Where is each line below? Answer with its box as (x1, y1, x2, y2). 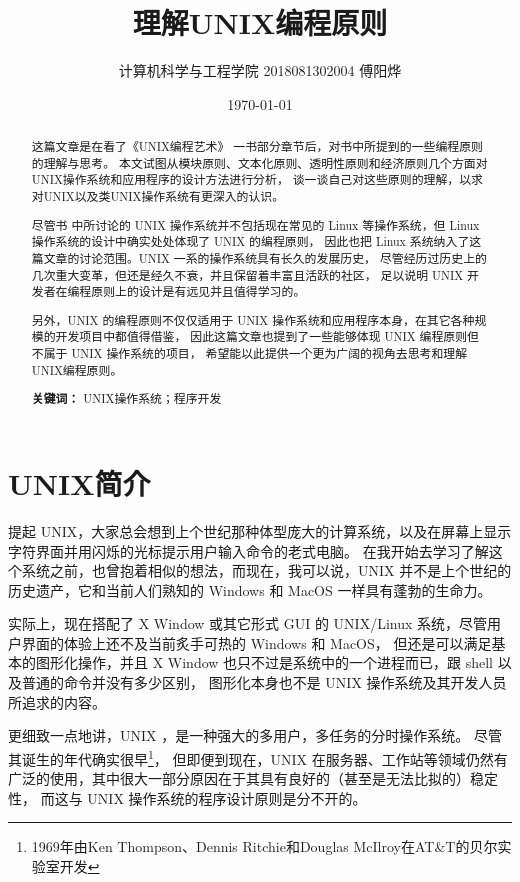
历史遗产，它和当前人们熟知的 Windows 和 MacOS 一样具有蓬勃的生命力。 (8, 579, 492, 600)
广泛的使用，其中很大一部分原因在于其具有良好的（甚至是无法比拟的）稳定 (8, 768, 498, 789)
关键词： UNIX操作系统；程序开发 (31, 390, 222, 408)
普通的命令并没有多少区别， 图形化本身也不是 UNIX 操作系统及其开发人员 (21, 672, 507, 693)
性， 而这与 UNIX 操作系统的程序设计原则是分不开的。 (8, 787, 367, 808)
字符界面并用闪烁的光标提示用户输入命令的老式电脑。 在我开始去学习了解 (8, 540, 489, 561)
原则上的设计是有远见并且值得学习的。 (91, 283, 306, 300)
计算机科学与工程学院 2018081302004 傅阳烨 (118, 60, 402, 81)
